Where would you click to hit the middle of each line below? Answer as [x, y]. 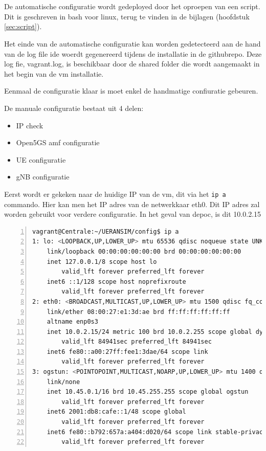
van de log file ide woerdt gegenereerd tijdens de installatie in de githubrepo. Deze [133, 53]
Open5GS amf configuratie [58, 142]
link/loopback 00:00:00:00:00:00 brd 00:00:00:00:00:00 [144, 251]
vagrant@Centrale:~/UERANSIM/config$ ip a [106, 231]
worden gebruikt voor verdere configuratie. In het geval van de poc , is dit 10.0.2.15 [133, 214]
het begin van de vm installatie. [54, 73]
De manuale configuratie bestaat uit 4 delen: [74, 108]
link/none [63, 382]
